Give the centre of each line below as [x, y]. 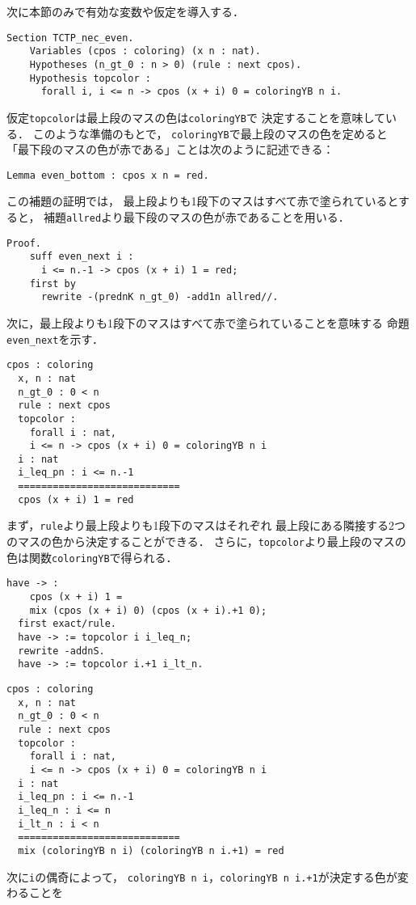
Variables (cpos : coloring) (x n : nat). [145, 51]
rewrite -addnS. [61, 651]
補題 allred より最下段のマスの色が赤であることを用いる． [197, 217]
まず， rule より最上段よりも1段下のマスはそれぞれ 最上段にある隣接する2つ [206, 525]
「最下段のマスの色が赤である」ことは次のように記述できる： [170, 149]
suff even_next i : [82, 257]
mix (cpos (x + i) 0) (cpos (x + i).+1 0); [148, 610]
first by [53, 283]
